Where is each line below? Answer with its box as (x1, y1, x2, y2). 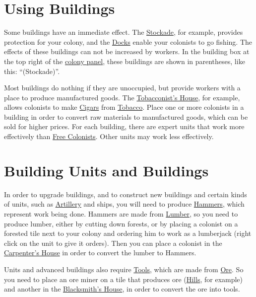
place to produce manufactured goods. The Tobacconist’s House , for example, (4, 92, 240, 102)
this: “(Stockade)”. (4, 66, 60, 76)
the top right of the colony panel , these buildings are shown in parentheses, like (4, 56, 245, 66)
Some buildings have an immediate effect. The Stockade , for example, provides (4, 27, 243, 37)
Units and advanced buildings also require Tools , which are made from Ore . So (4, 264, 244, 274)
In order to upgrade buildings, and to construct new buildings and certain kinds (4, 189, 247, 199)
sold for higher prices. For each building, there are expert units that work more (4, 121, 245, 132)
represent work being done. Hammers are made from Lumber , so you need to (4, 208, 238, 219)
